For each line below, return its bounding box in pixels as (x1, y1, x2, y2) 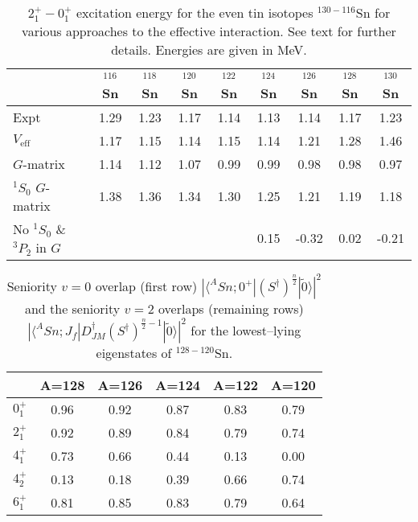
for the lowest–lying (191, 320, 301, 339)
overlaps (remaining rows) (158, 298, 304, 318)
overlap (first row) (95, 276, 198, 295)
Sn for (355, 3, 391, 22)
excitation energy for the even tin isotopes (76, 3, 313, 22)
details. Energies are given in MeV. (111, 40, 307, 59)
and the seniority (24, 298, 121, 318)
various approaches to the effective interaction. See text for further (22, 22, 396, 40)
